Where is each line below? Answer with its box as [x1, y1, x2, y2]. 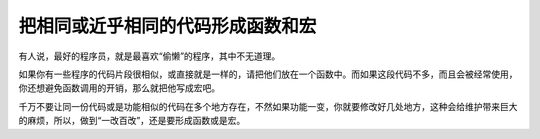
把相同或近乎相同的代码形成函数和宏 [18, 15, 317, 37]
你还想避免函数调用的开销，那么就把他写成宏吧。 [18, 82, 220, 94]
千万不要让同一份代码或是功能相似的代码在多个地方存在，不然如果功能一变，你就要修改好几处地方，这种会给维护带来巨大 [18, 100, 518, 112]
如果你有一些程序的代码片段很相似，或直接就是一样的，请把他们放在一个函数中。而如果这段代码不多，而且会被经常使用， [18, 68, 518, 80]
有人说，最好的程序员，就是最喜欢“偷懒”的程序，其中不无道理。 [18, 50, 281, 62]
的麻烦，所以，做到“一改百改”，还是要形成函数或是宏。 [18, 115, 246, 127]
